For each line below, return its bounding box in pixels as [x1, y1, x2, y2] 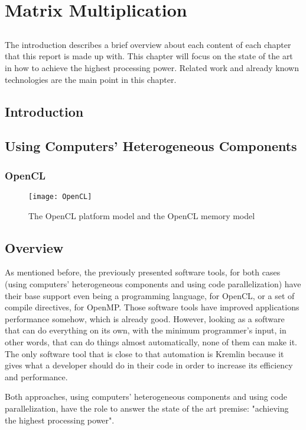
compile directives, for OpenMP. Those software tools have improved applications [5, 301, 300, 313]
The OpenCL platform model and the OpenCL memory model [28, 209, 255, 222]
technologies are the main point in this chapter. [5, 73, 177, 85]
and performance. [5, 370, 68, 383]
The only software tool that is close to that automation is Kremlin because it [5, 347, 284, 360]
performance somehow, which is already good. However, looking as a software [5, 312, 285, 325]
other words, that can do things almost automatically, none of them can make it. [5, 335, 297, 348]
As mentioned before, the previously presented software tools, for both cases [5, 266, 281, 278]
